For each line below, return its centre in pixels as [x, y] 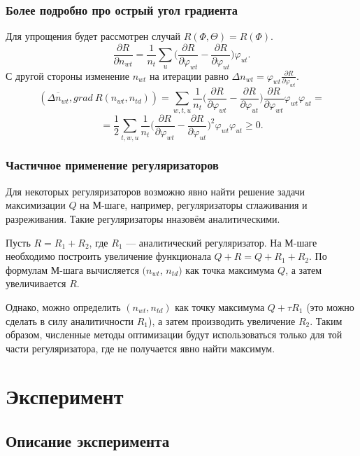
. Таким [326, 320]
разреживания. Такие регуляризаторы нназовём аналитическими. [143, 218]
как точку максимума [220, 306]
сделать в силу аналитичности [70, 320]
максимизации [36, 205]
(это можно [330, 306]
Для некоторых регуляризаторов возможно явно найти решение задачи [156, 191]
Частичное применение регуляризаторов [112, 165]
